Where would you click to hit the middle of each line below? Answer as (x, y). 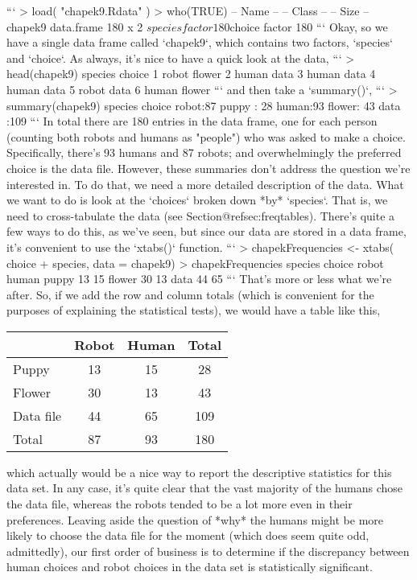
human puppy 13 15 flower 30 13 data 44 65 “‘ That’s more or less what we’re (199, 279)
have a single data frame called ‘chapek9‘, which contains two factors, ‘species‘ (200, 42)
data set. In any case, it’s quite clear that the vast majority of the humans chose (205, 488)
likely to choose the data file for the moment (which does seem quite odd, (188, 535)
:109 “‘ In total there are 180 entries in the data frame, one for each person (192, 121)
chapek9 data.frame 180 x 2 (75, 26)
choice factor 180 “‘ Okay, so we (309, 26)
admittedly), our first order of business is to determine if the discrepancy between (208, 551)
